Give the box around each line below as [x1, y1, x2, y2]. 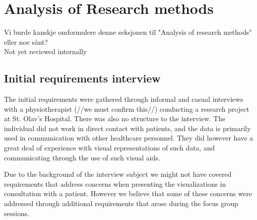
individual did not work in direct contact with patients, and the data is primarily [4, 123, 251, 133]
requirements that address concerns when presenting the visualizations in [4, 178, 226, 189]
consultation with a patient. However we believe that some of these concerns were [4, 188, 252, 199]
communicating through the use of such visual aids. [4, 152, 160, 162]
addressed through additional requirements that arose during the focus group [4, 198, 239, 209]
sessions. [4, 208, 29, 218]
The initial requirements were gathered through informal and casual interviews [4, 94, 243, 104]
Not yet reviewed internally [4, 46, 87, 57]
